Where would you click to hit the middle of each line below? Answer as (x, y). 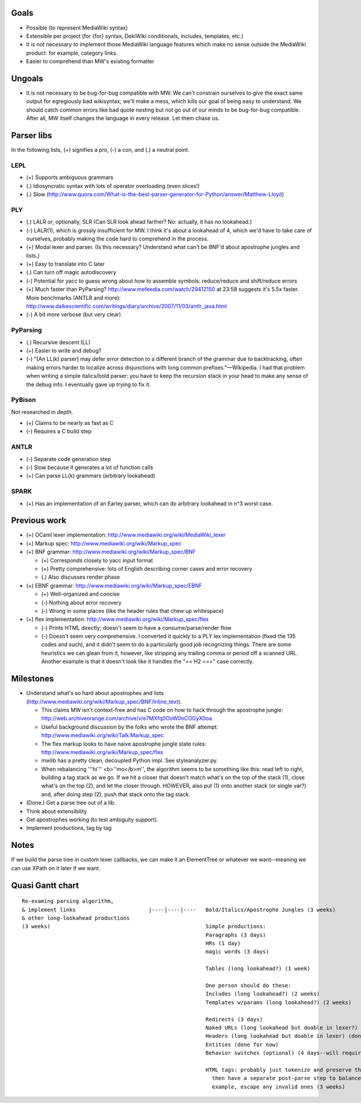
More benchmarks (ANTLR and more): (73, 298)
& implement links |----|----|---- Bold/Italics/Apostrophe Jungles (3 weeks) (179, 910)
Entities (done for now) (242, 1045)
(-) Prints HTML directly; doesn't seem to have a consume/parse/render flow (136, 627)
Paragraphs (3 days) (236, 935)
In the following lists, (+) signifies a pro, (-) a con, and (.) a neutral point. (100, 150)
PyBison (23, 400)
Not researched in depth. (42, 412)
